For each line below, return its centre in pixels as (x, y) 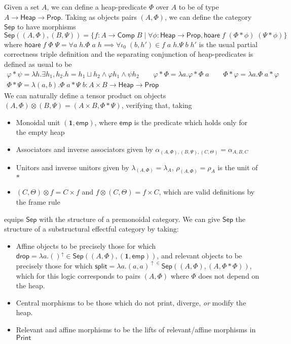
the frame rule (38, 201)
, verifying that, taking (157, 105)
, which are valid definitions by (207, 192)
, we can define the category (208, 16)
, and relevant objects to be (199, 256)
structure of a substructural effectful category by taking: (92, 229)
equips (14, 219)
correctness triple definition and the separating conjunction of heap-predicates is (129, 54)
